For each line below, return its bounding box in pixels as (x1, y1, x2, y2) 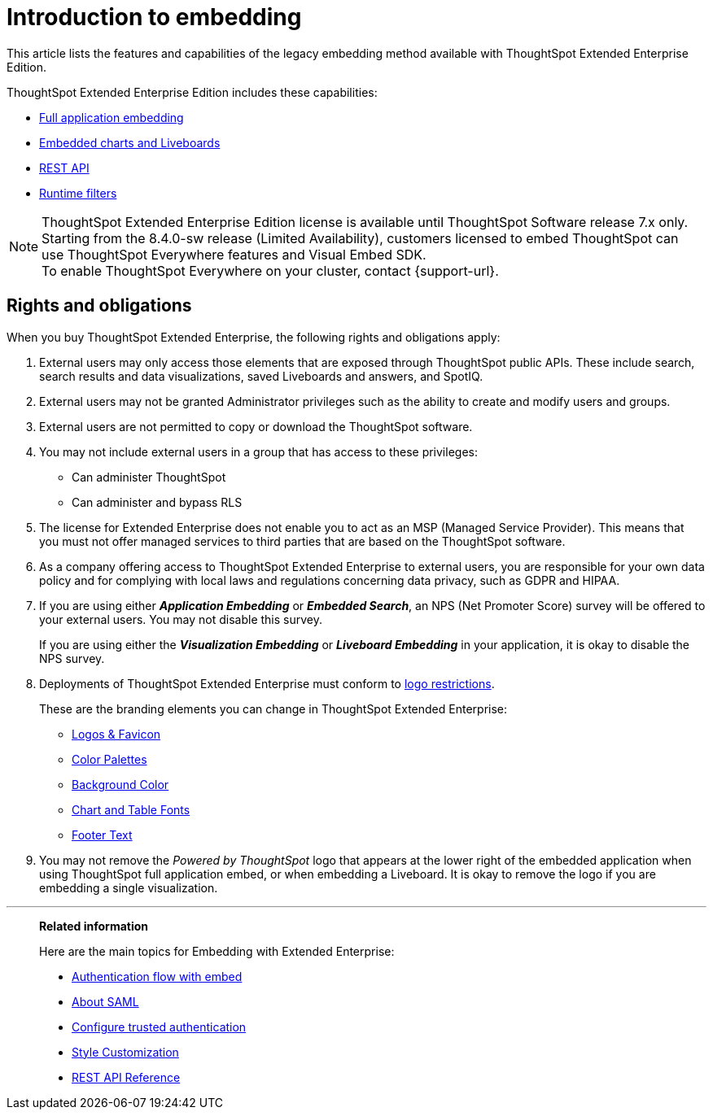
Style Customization (72, 1044, 179, 1059)
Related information (39, 918, 149, 933)
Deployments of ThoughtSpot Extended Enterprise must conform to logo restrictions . (39, 676, 495, 691)
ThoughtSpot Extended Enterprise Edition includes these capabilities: (7, 85, 378, 99)
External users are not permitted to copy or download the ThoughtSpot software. (39, 419, 473, 434)
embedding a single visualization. (39, 880, 218, 895)
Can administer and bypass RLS (72, 495, 243, 509)
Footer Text (72, 827, 133, 842)
